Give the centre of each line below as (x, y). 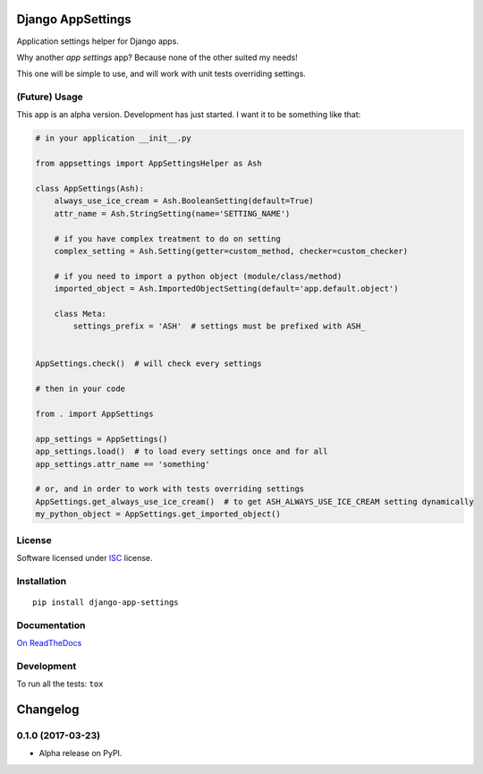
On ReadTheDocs (49, 642)
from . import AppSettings (94, 414)
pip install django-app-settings (106, 602)
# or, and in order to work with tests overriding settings (170, 489)
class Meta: (80, 314)
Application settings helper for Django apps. (97, 41)
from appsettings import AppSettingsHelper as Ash (149, 164)
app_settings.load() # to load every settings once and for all (182, 451)
